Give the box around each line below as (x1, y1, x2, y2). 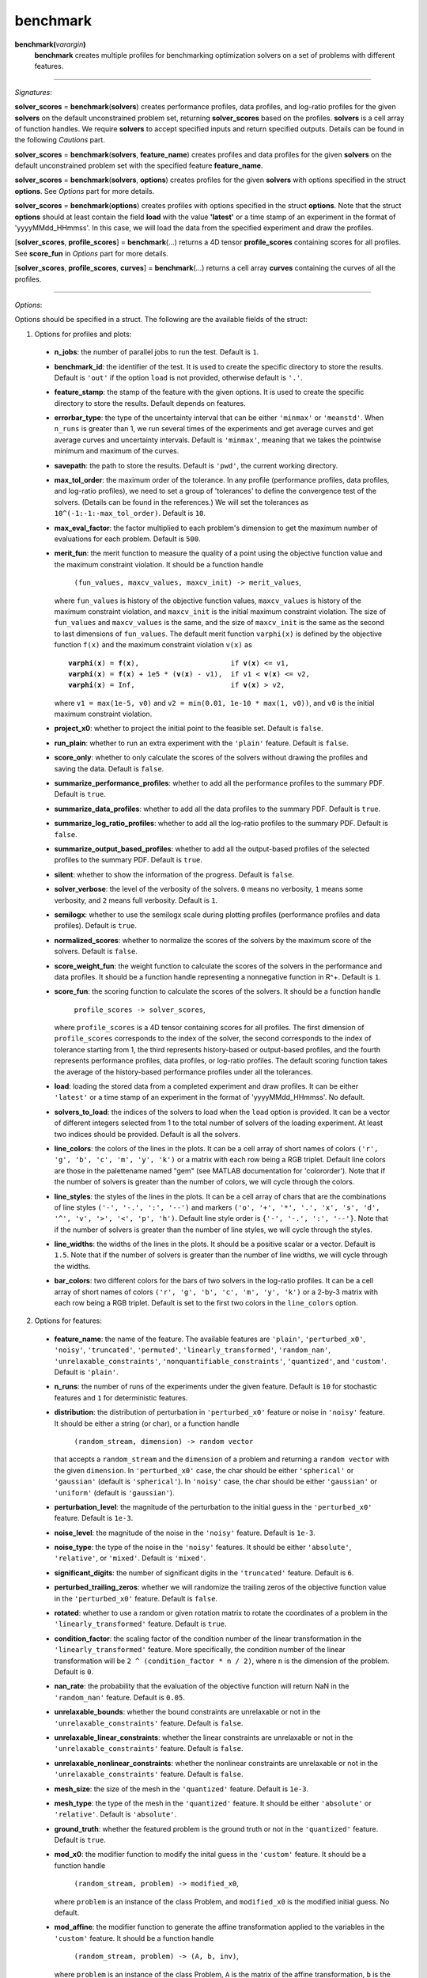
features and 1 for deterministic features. (54, 1393, 188, 1402)
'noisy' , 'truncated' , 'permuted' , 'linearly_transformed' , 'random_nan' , (54, 1345, 331, 1355)
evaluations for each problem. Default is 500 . (54, 534, 201, 544)
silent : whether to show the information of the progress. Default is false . (54, 870, 295, 879)
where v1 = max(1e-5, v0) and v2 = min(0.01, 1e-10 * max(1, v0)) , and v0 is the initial (54, 698, 375, 707)
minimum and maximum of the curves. (54, 446, 179, 456)
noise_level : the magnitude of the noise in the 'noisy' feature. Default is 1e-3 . (54, 1528, 316, 1537)
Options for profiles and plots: (34, 329, 132, 339)
